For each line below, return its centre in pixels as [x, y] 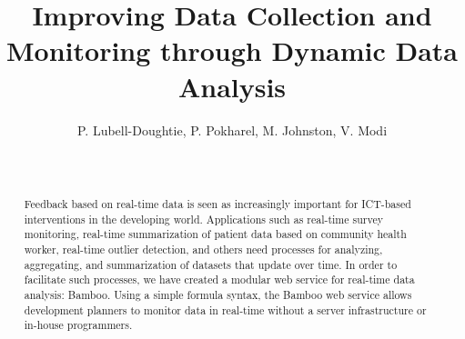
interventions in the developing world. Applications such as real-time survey [203, 219]
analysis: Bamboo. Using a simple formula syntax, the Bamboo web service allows [218, 295]
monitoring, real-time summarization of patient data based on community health [215, 234]
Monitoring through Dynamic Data [232, 50]
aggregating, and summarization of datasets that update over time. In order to [211, 264]
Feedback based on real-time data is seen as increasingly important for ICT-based [217, 204]
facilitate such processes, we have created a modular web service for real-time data [219, 279]
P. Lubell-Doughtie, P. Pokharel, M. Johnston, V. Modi [232, 130]
